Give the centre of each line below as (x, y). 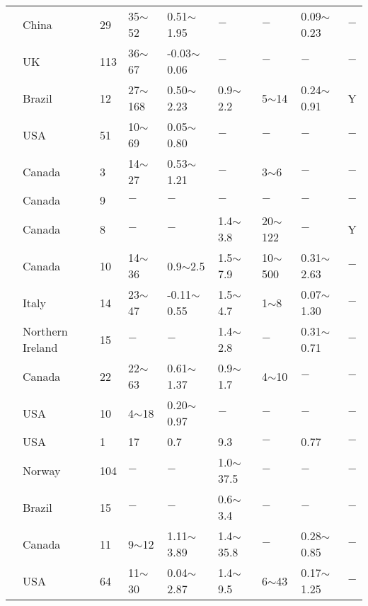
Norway (42, 470)
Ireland (40, 347)
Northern (45, 331)
